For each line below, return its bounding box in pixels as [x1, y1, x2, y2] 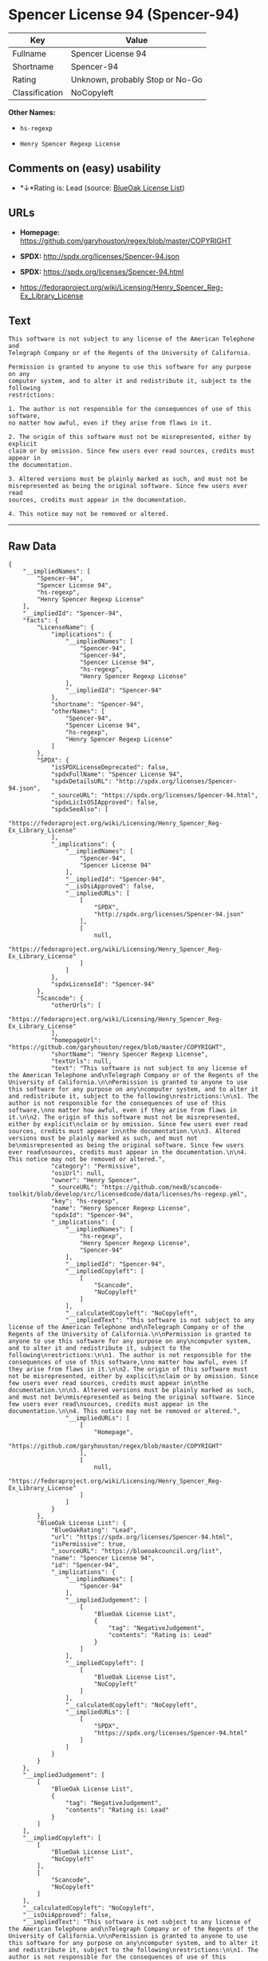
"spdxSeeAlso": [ [50, 805, 109, 813]
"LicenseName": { [37, 624, 94, 632]
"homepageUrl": [50, 1036, 102, 1044]
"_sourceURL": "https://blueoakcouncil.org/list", [50, 1548, 223, 1556]
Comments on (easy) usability [8, 162, 161, 175]
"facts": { [22, 617, 59, 625]
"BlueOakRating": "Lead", [50, 1526, 137, 1535]
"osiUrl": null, [50, 1169, 105, 1177]
